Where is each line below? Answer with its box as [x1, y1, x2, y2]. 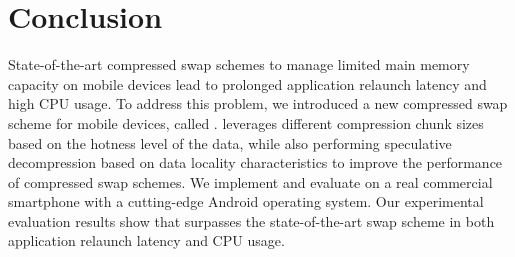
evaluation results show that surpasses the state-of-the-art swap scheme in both [8, 210, 495, 231]
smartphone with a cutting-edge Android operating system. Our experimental [8, 191, 484, 212]
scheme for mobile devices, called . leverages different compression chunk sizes [8, 112, 484, 133]
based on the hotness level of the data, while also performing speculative [8, 132, 452, 153]
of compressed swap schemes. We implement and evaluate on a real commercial [8, 171, 493, 192]
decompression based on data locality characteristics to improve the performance [8, 152, 503, 173]
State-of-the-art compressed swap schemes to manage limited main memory [8, 54, 470, 75]
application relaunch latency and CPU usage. [8, 230, 285, 251]
